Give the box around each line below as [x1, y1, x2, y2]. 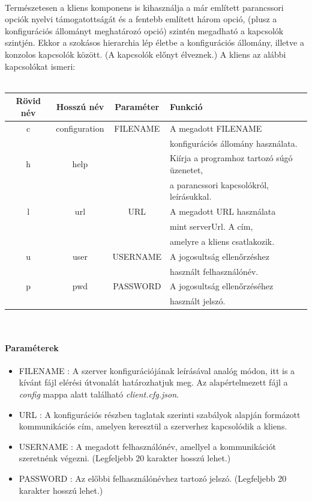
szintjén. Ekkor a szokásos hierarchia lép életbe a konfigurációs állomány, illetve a [5, 36, 304, 49]
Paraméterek [5, 341, 59, 354]
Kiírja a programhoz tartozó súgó [170, 152, 293, 164]
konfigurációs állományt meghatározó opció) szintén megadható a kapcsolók [5, 24, 284, 37]
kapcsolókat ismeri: [5, 60, 76, 72]
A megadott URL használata [170, 205, 276, 218]
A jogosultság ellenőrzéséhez [170, 280, 274, 292]
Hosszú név [56, 100, 104, 113]
